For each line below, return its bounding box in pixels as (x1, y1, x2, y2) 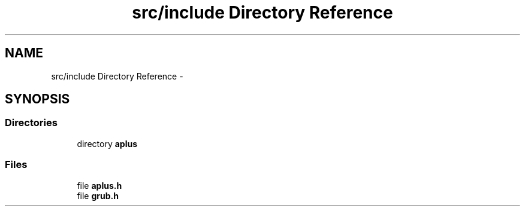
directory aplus (77, 138, 137, 149)
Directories (5, 117, 58, 129)
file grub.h (77, 190, 119, 201)
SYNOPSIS (5, 91, 70, 107)
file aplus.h (77, 180, 122, 191)
